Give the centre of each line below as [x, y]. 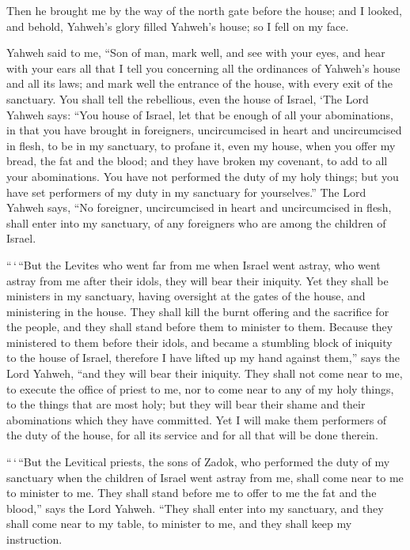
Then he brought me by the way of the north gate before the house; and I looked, [204, 10]
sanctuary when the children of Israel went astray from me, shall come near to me [205, 477]
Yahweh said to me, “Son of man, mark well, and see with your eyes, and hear [196, 53]
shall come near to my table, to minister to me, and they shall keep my [179, 524]
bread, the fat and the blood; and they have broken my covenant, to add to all [197, 161]
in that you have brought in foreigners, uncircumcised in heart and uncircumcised [204, 130]
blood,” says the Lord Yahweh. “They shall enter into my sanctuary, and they [195, 508]
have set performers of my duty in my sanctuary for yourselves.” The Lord [186, 192]
